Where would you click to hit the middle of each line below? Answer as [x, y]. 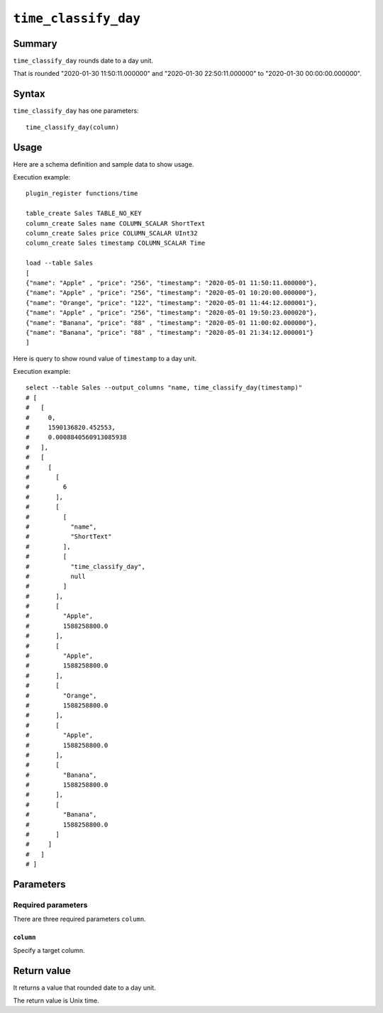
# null [56, 576]
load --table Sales [60, 263]
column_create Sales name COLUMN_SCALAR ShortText [116, 223]
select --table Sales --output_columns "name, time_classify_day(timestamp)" [164, 388]
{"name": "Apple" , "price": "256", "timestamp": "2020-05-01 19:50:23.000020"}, [172, 313]
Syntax [29, 94]
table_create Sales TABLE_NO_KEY [84, 214]
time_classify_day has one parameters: [76, 111]
